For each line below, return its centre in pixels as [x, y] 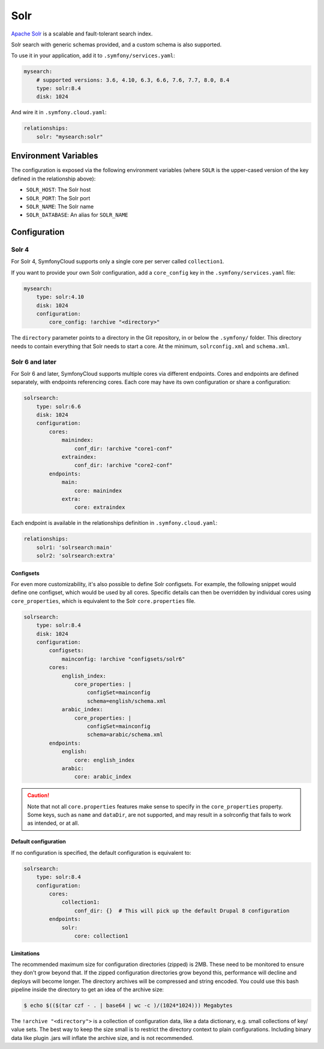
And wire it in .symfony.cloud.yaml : [59, 112]
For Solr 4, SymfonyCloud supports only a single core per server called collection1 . [118, 261]
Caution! [38, 795]
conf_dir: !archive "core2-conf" [123, 465]
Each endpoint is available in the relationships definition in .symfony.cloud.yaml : [114, 523]
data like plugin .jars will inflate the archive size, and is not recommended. [102, 1038]
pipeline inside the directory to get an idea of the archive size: [88, 989]
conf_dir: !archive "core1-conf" [123, 448]
